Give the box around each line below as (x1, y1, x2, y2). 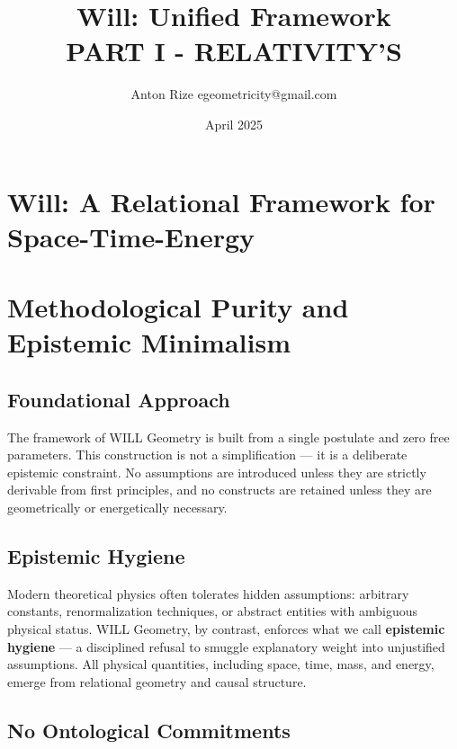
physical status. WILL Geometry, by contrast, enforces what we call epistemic (7, 620, 445, 638)
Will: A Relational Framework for (7, 183, 435, 219)
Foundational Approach (7, 385, 230, 413)
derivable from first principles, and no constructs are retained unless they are (7, 480, 432, 499)
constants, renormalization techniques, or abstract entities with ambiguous (7, 602, 418, 620)
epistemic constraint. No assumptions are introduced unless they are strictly (7, 462, 426, 481)
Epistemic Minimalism (7, 324, 291, 361)
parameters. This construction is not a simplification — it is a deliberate (7, 445, 408, 464)
